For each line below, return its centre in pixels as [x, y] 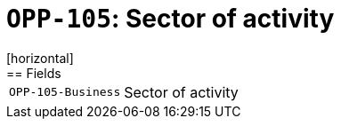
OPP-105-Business [65, 92]
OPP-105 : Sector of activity [170, 19]
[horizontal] [40, 58]
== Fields [34, 73]
